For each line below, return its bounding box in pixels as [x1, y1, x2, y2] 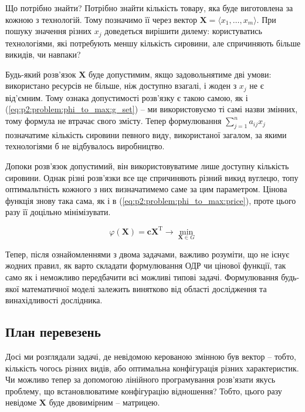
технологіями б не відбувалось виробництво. [5, 140, 165, 152]
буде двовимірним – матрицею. [49, 396, 160, 408]
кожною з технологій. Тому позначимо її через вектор [5, 13, 197, 25]
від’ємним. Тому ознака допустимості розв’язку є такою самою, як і [5, 91, 248, 103]
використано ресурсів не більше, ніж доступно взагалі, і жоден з [5, 79, 237, 92]
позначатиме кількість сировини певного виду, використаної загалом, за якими [5, 128, 287, 140]
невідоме [5, 396, 37, 408]
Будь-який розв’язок [5, 68, 76, 80]
